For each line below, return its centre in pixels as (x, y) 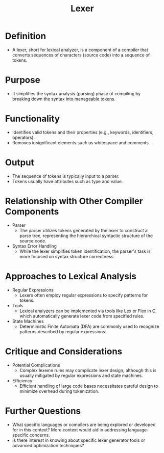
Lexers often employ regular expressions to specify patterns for (84, 295)
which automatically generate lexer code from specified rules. (82, 316)
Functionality (33, 119)
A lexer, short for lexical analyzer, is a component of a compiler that (80, 50)
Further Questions (43, 411)
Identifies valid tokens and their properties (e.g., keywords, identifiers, (83, 132)
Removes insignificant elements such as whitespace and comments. (81, 142)
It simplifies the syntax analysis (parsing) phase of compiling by (76, 93)
